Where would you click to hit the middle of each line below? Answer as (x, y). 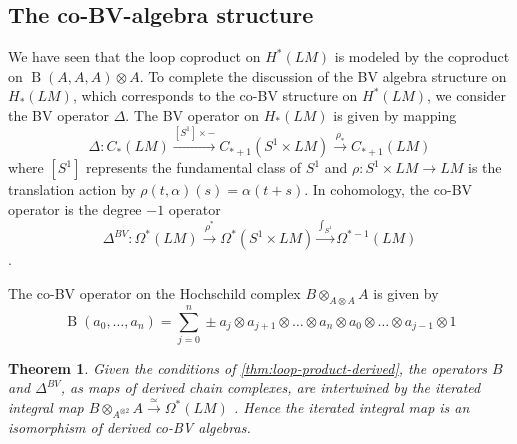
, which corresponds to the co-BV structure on (215, 95)
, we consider (467, 95)
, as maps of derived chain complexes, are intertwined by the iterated (270, 387)
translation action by (72, 189)
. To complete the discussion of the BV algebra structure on (323, 75)
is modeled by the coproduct (422, 56)
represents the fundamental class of (194, 167)
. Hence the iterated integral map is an (351, 407)
